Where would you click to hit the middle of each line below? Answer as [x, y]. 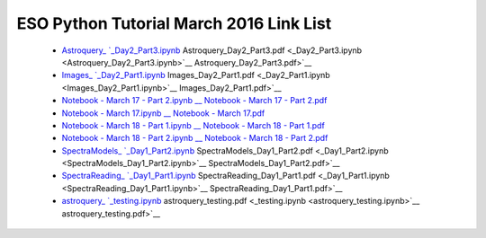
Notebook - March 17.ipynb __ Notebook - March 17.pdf [163, 113]
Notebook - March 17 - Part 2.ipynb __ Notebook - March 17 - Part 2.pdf [194, 101]
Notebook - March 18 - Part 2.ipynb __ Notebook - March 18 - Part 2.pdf [195, 138]
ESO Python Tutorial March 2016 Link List [174, 23]
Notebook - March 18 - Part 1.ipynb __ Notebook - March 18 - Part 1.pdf [193, 125]
